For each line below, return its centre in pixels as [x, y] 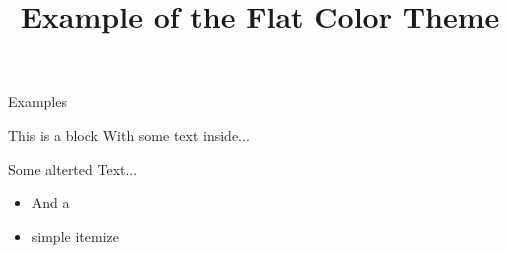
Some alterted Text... [73, 168]
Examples [37, 101]
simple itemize [75, 235]
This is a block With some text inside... [129, 134]
